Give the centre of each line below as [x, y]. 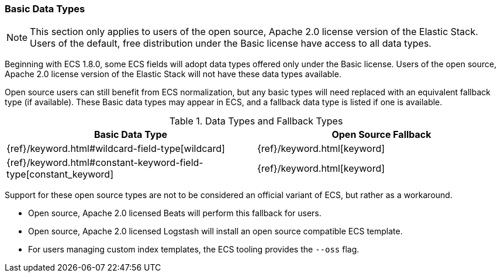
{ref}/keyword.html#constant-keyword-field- [105, 163]
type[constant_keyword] [60, 174]
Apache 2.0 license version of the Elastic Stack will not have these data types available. [173, 74]
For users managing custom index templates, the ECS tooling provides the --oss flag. [194, 250]
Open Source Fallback [381, 135]
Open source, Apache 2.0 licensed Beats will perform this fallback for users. [175, 213]
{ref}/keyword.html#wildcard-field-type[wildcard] [116, 149]
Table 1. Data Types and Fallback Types [256, 121]
